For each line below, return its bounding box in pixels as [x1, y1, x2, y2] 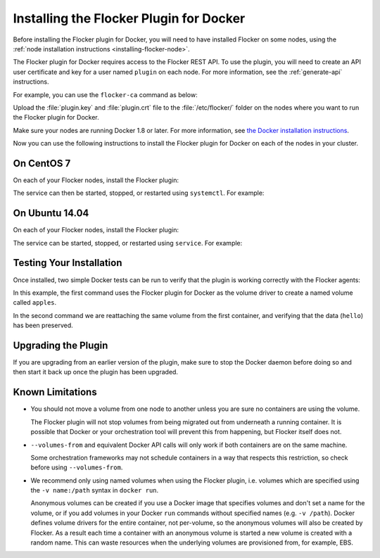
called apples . [13, 298, 57, 307]
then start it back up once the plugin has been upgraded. [13, 368, 179, 376]
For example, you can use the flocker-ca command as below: [13, 90, 198, 99]
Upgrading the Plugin [13, 339, 108, 351]
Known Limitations [13, 386, 98, 398]
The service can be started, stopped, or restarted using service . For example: [13, 239, 243, 247]
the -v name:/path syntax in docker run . [30, 486, 159, 495]
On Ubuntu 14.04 [13, 208, 89, 220]
